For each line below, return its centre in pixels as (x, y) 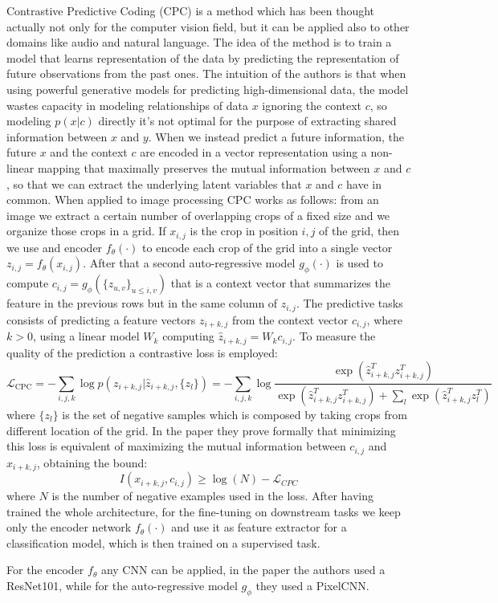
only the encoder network (69, 527)
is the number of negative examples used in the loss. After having (213, 496)
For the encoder (45, 570)
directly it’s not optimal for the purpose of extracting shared (247, 121)
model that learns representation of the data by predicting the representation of (203, 57)
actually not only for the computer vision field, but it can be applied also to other (208, 26)
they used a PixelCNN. (312, 586)
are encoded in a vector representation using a (253, 152)
